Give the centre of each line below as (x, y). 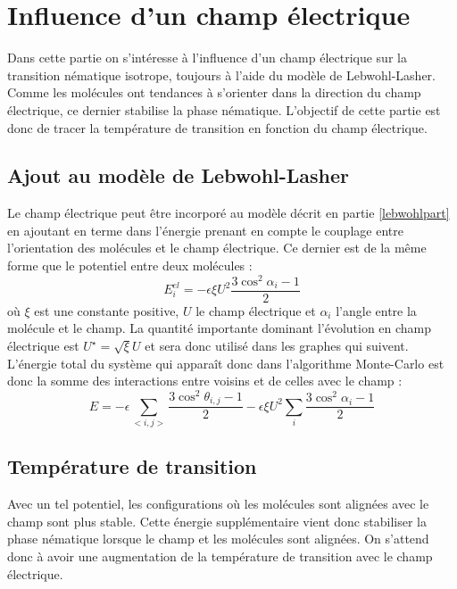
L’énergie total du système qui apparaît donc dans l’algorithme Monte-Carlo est (226, 363)
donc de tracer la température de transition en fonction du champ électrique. (217, 127)
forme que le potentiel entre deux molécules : (130, 265)
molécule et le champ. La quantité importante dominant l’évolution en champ (220, 328)
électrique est (43, 345)
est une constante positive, (107, 310)
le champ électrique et (256, 310)
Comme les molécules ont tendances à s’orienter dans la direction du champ (214, 92)
